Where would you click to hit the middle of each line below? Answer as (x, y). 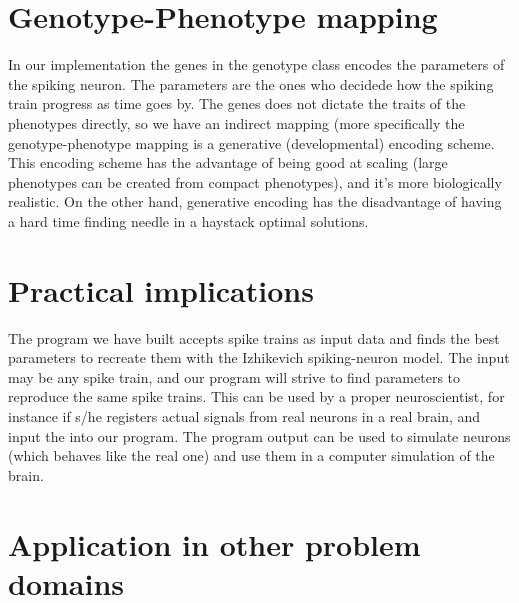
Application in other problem (214, 543)
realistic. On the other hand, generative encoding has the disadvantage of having (255, 201)
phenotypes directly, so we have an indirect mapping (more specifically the (236, 122)
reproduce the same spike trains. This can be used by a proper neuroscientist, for (256, 396)
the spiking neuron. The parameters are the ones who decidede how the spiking (251, 83)
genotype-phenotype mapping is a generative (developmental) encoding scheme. (251, 142)
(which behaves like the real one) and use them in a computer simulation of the (251, 455)
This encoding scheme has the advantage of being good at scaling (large (228, 162)
